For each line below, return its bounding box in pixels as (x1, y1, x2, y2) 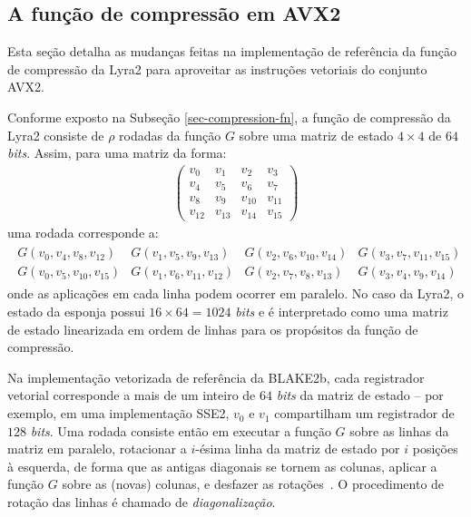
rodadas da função (119, 125, 221, 144)
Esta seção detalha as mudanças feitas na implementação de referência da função (7, 42, 456, 61)
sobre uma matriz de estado (239, 125, 394, 144)
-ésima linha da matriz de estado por (195, 439, 400, 458)
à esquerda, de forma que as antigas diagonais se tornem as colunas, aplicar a (7, 456, 437, 475)
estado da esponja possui (7, 302, 145, 321)
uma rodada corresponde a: (7, 222, 159, 241)
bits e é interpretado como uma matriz (235, 302, 448, 321)
